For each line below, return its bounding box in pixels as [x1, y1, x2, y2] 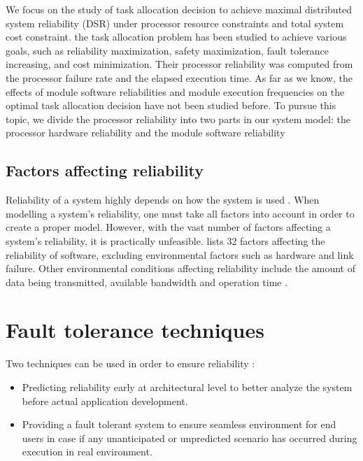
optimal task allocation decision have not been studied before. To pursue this [6, 98, 336, 113]
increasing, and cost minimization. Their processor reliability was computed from [6, 57, 353, 71]
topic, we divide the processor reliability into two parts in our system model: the [6, 111, 350, 126]
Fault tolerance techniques [6, 315, 264, 344]
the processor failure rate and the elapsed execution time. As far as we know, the [6, 70, 353, 85]
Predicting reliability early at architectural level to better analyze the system [22, 380, 353, 395]
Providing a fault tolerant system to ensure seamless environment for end [22, 417, 336, 432]
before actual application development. [22, 393, 188, 408]
